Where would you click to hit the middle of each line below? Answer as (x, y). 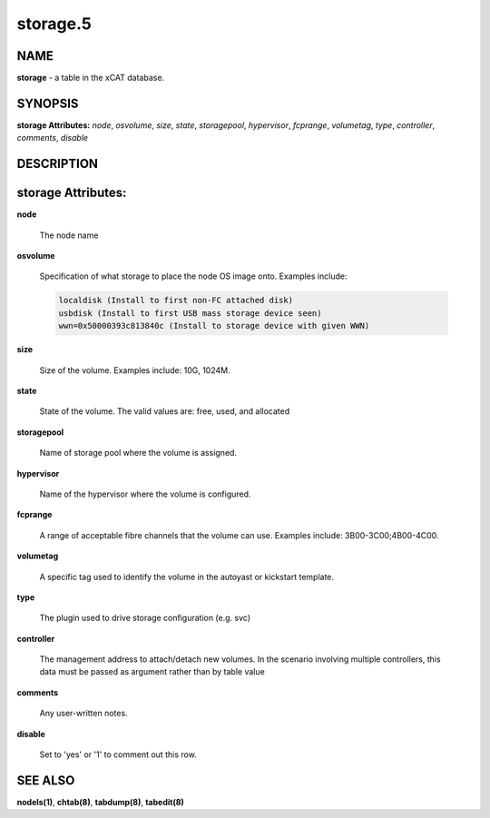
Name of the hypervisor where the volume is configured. (145, 494)
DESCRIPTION (58, 164)
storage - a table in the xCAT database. (91, 78)
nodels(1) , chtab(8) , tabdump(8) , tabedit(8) (101, 802)
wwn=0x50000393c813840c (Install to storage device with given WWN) (214, 326)
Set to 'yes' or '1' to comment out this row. (118, 754)
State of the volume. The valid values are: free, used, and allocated (165, 411)
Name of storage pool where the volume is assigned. (138, 453)
